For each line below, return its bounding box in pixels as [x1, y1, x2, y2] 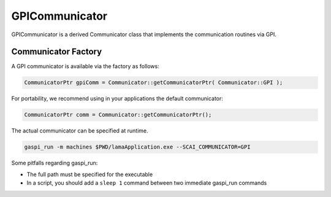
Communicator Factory [11, 47, 102, 57]
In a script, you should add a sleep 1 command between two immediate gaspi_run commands [26, 179, 267, 187]
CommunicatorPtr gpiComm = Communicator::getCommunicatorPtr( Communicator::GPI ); [24, 79, 283, 86]
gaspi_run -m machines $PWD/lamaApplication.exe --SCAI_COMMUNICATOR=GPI [24, 144, 251, 150]
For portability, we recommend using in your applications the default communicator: [11, 95, 224, 102]
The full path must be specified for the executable [26, 171, 153, 178]
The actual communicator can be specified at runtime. [11, 127, 148, 134]
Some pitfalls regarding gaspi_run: [11, 160, 98, 167]
